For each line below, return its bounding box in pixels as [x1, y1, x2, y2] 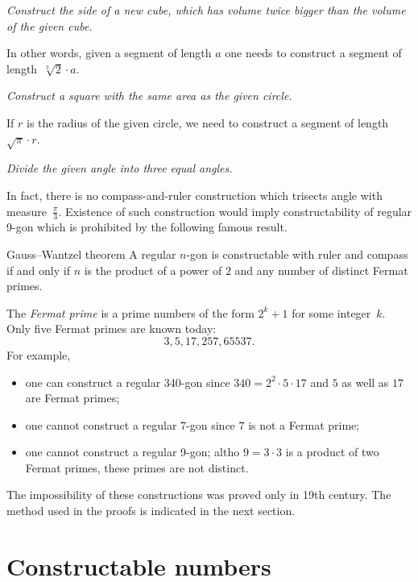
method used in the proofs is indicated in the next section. [6, 502, 296, 519]
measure [6, 202, 47, 219]
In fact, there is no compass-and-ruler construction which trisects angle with [6, 186, 383, 203]
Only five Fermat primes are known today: [6, 320, 217, 337]
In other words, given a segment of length [6, 44, 212, 61]
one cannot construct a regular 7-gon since [25, 416, 235, 433]
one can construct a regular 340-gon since [25, 373, 230, 390]
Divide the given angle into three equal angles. [6, 160, 233, 177]
